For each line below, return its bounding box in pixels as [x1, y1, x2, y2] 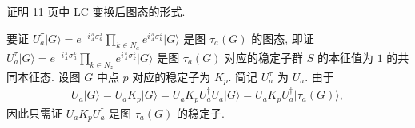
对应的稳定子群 [225, 48, 304, 65]
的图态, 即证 [251, 29, 314, 46]
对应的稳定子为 [132, 68, 211, 84]
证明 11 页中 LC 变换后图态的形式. [6, 3, 186, 19]
